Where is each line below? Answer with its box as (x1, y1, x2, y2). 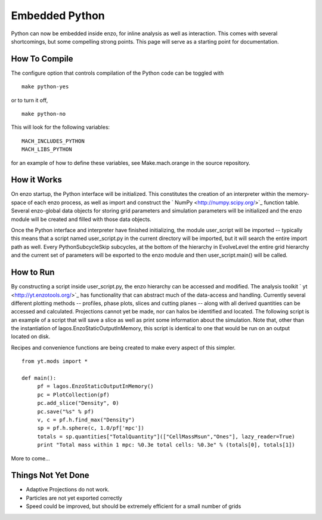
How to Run (11, 267, 55, 278)
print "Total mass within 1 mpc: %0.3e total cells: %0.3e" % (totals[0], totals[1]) (37, 442, 295, 448)
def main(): (21, 375, 57, 381)
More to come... (11, 454, 50, 462)
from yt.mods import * (21, 358, 88, 365)
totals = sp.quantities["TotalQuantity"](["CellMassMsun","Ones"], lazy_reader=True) (37, 433, 295, 440)
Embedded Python (11, 9, 105, 22)
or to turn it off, (11, 96, 48, 104)
